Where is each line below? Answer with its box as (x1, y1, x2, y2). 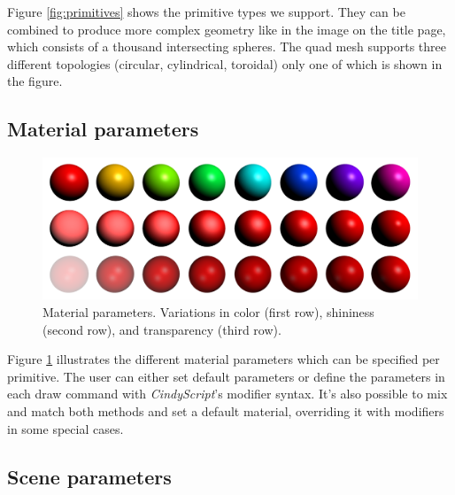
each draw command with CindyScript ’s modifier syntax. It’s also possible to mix (7, 384, 448, 403)
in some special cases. (7, 419, 124, 437)
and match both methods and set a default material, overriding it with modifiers (7, 401, 444, 420)
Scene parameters (7, 462, 172, 490)
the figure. (7, 72, 63, 90)
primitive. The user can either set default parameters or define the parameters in (7, 367, 445, 385)
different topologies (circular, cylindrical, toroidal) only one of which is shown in (7, 54, 443, 73)
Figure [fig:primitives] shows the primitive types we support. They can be (7, 3, 405, 20)
